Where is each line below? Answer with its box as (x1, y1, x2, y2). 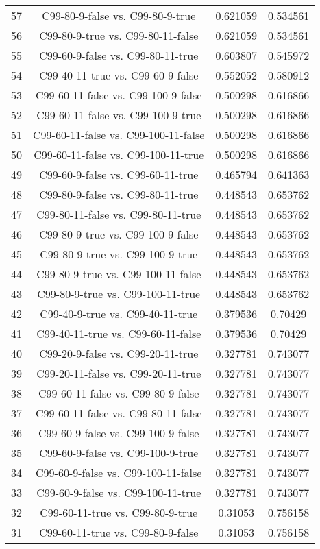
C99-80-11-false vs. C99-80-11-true (36, 206, 201, 222)
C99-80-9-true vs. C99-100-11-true (37, 286, 201, 302)
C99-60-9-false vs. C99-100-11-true (36, 485, 201, 500)
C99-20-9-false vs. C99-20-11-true (39, 345, 199, 361)
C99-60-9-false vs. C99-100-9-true (39, 445, 199, 461)
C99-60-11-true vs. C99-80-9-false (39, 524, 199, 540)
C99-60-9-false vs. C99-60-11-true (39, 167, 199, 182)
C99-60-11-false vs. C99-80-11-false (36, 405, 202, 421)
